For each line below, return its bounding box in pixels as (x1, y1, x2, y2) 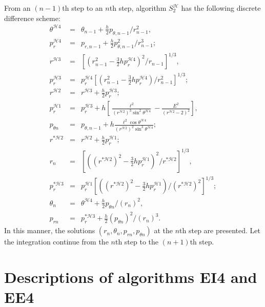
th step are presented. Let (179, 225, 260, 236)
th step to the (115, 236, 159, 247)
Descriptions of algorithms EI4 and (4, 266, 257, 287)
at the (154, 225, 173, 236)
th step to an (62, 3, 103, 13)
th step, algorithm (109, 3, 167, 13)
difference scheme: (4, 12, 60, 23)
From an (4, 3, 31, 13)
